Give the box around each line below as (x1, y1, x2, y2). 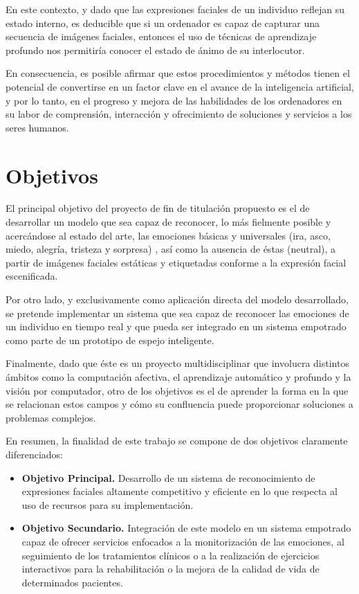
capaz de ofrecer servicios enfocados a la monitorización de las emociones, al (21, 534, 344, 548)
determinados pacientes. (21, 575, 123, 589)
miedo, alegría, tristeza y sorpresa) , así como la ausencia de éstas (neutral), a (6, 242, 336, 256)
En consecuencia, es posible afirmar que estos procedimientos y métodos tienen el (6, 66, 350, 80)
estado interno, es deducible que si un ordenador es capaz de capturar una (6, 15, 320, 30)
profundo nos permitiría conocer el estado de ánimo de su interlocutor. (6, 42, 305, 57)
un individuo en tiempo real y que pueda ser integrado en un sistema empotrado (6, 319, 347, 334)
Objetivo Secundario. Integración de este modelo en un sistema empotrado (21, 521, 351, 535)
